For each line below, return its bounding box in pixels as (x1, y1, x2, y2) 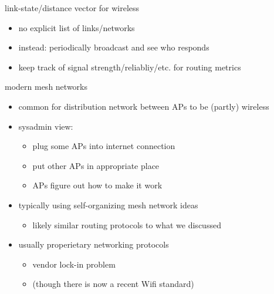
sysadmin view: (18, 120, 73, 132)
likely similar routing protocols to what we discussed (32, 218, 221, 231)
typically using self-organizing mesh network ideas (18, 198, 198, 211)
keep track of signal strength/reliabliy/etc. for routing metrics (18, 60, 241, 73)
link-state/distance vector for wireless (5, 2, 140, 13)
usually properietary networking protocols (18, 238, 169, 251)
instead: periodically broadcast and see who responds (18, 41, 209, 53)
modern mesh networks (5, 80, 87, 93)
